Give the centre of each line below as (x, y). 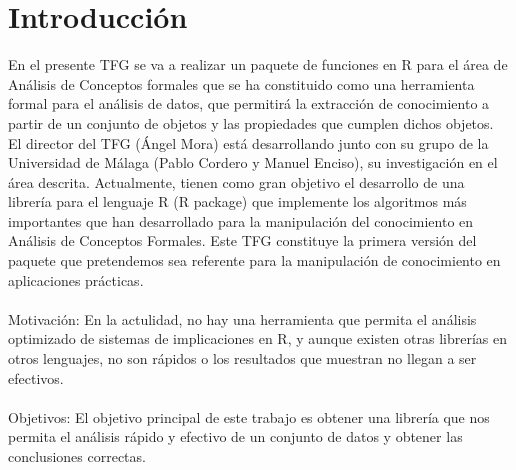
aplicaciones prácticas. (76, 279)
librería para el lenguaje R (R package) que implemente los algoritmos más (237, 201)
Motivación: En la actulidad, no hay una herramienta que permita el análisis (242, 318)
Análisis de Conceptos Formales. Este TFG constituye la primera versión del (242, 240)
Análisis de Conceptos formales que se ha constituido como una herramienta (241, 83)
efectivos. (36, 377)
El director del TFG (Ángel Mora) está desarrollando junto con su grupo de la (248, 142)
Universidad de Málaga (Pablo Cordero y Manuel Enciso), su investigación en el (253, 162)
